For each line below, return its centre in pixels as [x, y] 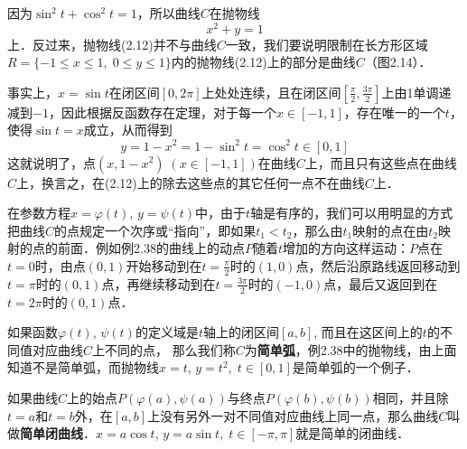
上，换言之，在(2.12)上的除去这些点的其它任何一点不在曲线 [191, 182]
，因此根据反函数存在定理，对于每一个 [162, 112]
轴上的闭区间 [241, 332]
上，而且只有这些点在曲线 [381, 162]
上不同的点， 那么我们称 [164, 349]
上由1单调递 [416, 92]
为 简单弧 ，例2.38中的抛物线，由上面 [350, 349]
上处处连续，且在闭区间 [271, 92]
